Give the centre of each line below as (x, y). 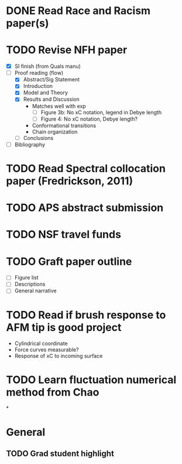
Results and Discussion (51, 99)
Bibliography (30, 144)
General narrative (35, 291)
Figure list (27, 278)
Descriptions (30, 284)
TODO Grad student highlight (60, 453)
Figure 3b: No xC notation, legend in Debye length (101, 112)
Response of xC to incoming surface (59, 356)
